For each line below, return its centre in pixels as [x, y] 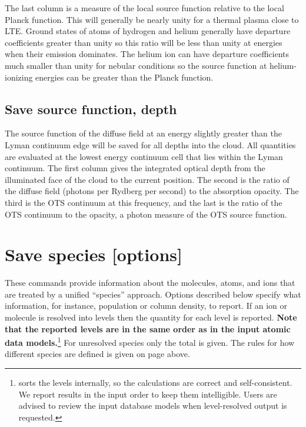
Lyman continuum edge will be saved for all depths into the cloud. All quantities [150, 144]
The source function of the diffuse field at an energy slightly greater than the [143, 133]
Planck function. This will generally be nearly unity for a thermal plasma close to [152, 19]
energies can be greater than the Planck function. [124, 77]
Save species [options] [94, 254]
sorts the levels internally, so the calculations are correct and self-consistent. [155, 383]
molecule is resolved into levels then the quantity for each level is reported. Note [151, 317]
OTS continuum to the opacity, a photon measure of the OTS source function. [146, 214]
